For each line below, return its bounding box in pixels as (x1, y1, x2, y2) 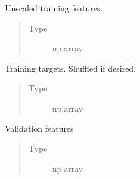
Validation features (5, 122, 74, 134)
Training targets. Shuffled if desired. (5, 61, 136, 74)
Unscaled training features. (5, 2, 103, 14)
